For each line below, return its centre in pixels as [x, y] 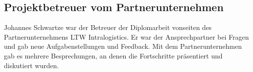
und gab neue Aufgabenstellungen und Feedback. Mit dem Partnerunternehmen [123, 46]
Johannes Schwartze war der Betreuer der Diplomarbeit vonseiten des [108, 27]
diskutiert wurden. [31, 65]
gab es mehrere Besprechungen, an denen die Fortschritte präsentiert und [113, 55]
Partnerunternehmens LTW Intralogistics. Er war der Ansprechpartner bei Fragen [126, 36]
